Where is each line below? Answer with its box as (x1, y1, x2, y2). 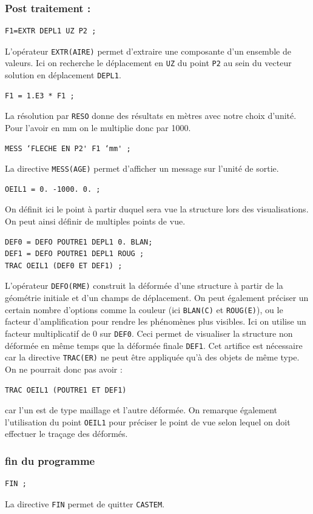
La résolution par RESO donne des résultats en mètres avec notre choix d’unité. (5, 109, 297, 122)
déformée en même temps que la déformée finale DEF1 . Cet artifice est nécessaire (5, 339, 303, 351)
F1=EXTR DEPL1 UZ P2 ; (5, 27, 96, 36)
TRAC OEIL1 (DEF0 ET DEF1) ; (5, 261, 123, 270)
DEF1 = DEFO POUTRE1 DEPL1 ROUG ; (5, 249, 144, 259)
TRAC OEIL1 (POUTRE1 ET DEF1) (5, 385, 127, 394)
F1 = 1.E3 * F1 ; (5, 91, 75, 100)
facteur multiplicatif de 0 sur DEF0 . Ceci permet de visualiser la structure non (5, 326, 293, 339)
